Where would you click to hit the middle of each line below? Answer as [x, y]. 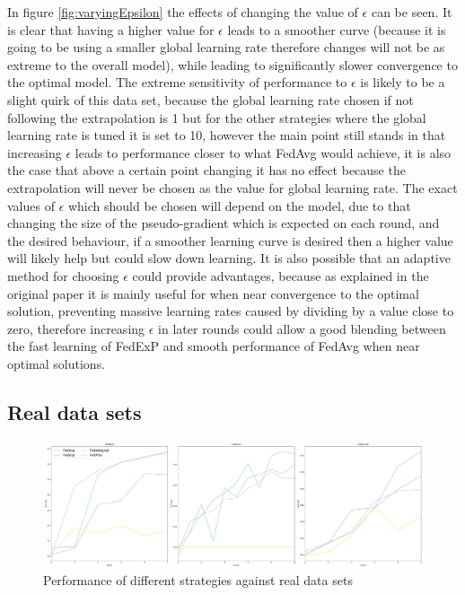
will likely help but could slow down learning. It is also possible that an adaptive [229, 258]
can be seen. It [412, 12]
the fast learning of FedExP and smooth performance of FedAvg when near [214, 346]
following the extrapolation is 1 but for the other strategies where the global [217, 117]
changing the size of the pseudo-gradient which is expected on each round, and [224, 223]
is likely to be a [403, 82]
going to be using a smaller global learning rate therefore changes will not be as [226, 47]
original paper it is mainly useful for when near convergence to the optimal [213, 293]
